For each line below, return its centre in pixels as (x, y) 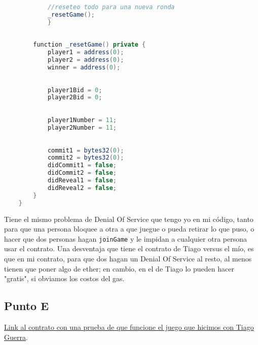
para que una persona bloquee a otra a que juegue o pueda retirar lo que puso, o (129, 229)
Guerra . (16, 337)
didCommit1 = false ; (82, 165)
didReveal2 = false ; (82, 188)
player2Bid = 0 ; (75, 98)
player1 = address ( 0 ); (86, 52)
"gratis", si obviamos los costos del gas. (64, 278)
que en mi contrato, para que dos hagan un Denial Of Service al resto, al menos (128, 258)
